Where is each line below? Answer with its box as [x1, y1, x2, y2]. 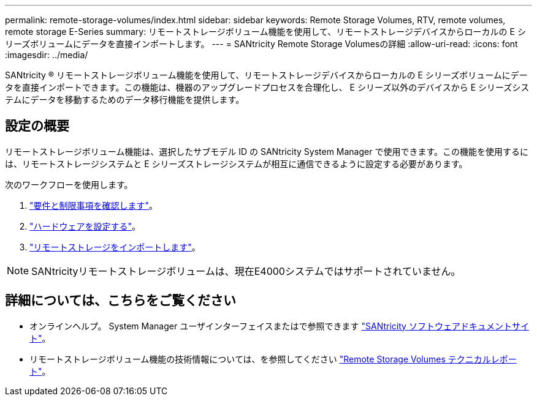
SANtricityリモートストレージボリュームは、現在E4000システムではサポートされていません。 [31, 264, 461, 277]
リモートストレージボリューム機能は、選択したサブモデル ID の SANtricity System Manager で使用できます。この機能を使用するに [5, 146, 529, 157]
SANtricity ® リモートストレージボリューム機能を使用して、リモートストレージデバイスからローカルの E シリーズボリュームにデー [5, 70, 528, 80]
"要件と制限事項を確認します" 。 [29, 200, 158, 211]
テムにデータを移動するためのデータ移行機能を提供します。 [5, 94, 245, 105]
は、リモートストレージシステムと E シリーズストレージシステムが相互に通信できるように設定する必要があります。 [5, 158, 468, 169]
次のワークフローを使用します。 [5, 179, 133, 190]
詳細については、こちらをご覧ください [5, 293, 236, 309]
